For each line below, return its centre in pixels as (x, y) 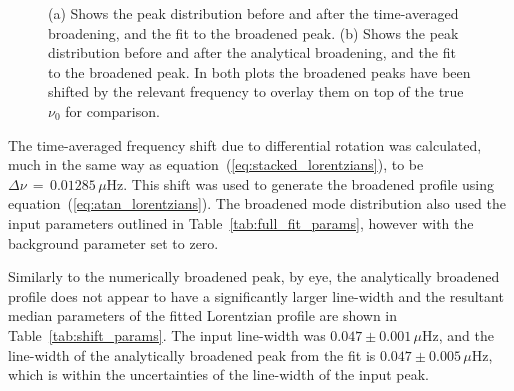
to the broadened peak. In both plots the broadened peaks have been (259, 71)
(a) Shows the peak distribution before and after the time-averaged (253, 13)
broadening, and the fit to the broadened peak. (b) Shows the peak (253, 32)
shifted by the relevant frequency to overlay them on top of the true (256, 91)
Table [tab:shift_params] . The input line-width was (167, 334)
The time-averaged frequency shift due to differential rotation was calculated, (245, 144)
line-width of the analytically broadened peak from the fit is (192, 354)
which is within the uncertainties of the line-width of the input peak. (219, 374)
